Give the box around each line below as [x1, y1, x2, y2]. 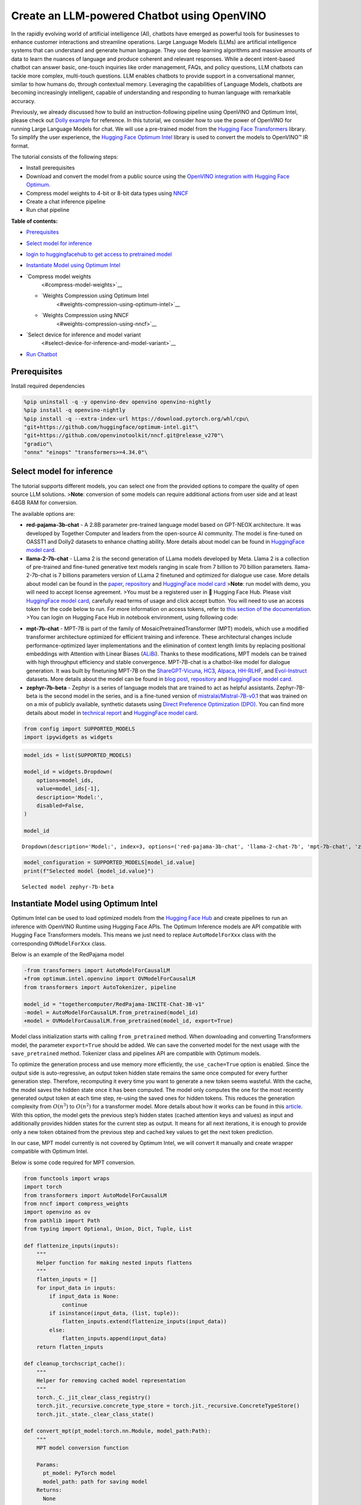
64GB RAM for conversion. [11, 499, 78, 506]
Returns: [36, 1487, 63, 1494]
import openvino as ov [23, 1209, 91, 1215]
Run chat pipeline [26, 206, 70, 214]
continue [61, 1301, 88, 1308]
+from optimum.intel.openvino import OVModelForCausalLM [23, 975, 196, 982]
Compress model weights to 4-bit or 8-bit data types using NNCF [26, 190, 189, 197]
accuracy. [11, 97, 36, 105]
